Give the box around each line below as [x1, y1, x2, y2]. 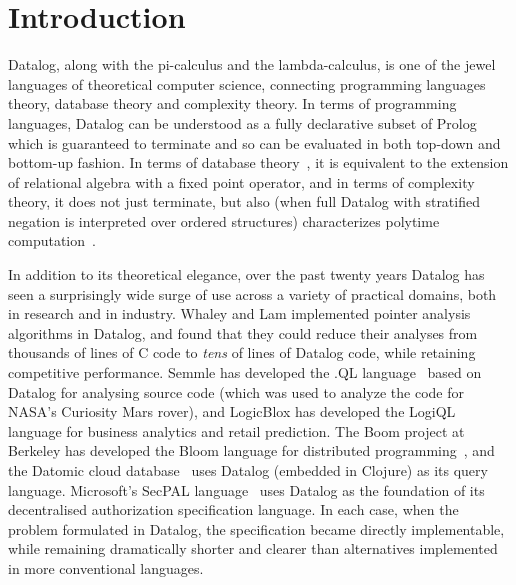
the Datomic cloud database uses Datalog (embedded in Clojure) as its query [8, 460, 488, 480]
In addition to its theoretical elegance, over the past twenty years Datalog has [8, 264, 485, 285]
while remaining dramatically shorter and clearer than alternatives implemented [8, 538, 498, 559]
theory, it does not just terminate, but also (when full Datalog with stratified [8, 191, 480, 212]
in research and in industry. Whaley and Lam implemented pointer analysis [8, 303, 471, 324]
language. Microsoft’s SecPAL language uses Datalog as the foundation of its [8, 479, 485, 500]
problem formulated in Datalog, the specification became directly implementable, [8, 518, 505, 539]
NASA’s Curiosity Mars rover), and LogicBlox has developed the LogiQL [8, 401, 456, 422]
